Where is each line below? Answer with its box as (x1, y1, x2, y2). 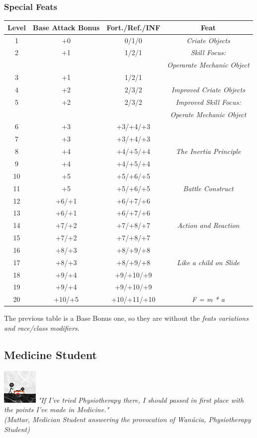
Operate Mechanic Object (170, 109, 247, 119)
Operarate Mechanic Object (167, 60, 250, 70)
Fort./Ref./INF (106, 22, 161, 32)
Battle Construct (183, 183, 234, 193)
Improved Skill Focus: (175, 96, 241, 107)
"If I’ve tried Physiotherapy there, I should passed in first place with (38, 394, 244, 405)
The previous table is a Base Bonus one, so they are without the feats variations (4, 313, 249, 323)
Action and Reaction (177, 220, 240, 230)
